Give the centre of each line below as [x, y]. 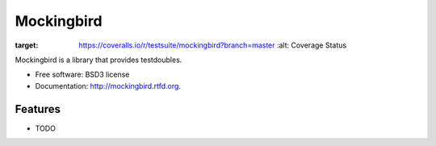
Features [38, 109]
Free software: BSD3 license [82, 75]
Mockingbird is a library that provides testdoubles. [99, 60]
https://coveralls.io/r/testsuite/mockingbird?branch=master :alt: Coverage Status [213, 45]
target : [27, 45]
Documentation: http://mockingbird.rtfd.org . [108, 86]
